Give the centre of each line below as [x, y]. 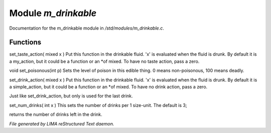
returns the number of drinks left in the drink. [56, 114]
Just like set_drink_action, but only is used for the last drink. [71, 96]
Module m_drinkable [53, 13]
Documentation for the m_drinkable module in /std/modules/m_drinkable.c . [87, 28]
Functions [25, 42]
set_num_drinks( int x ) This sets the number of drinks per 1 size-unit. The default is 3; [98, 105]
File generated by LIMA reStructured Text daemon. [62, 123]
